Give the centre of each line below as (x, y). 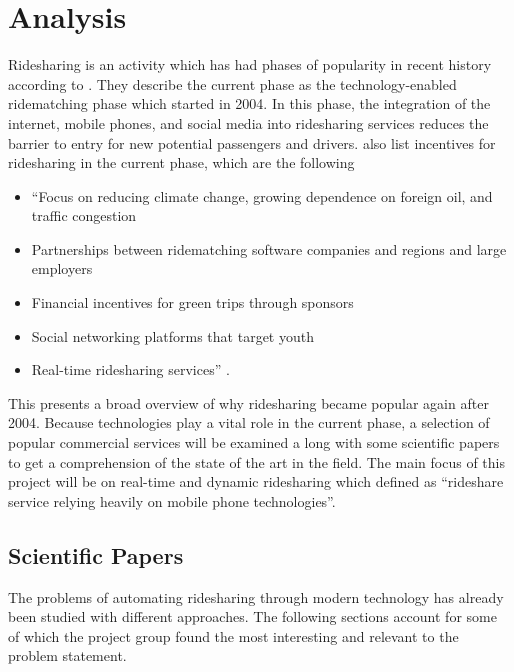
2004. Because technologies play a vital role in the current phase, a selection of (249, 422)
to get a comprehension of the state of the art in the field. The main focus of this (256, 461)
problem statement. (67, 655)
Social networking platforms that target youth (172, 335)
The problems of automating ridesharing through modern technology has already (256, 596)
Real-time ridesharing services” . (130, 369)
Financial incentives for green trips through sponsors (192, 302)
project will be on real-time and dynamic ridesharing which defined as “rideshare (256, 481)
